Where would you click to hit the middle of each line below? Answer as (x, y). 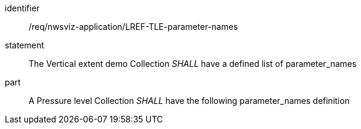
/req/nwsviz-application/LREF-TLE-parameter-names (133, 27)
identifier (22, 8)
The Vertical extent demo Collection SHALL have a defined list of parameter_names (193, 64)
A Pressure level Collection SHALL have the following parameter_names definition (189, 101)
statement (24, 45)
